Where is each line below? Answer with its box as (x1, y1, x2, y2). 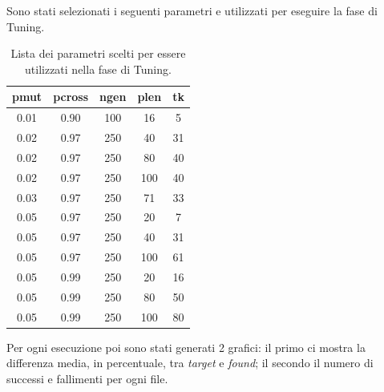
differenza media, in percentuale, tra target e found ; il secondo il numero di (6, 354, 374, 371)
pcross (53, 88, 89, 105)
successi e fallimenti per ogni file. (6, 370, 168, 386)
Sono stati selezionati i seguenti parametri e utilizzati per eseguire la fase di (6, 2, 378, 18)
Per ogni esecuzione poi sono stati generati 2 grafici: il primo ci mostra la (6, 338, 366, 355)
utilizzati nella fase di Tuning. (25, 60, 172, 77)
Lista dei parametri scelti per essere (10, 45, 186, 62)
